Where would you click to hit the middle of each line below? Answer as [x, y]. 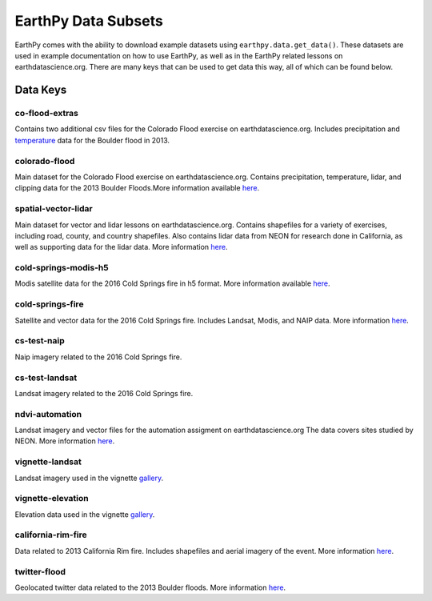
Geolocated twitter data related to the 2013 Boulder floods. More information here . [150, 587]
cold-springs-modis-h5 [62, 268]
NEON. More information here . [65, 441]
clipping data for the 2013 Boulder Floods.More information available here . [137, 188]
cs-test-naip [40, 341]
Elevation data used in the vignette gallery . [85, 514]
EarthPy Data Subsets [89, 21]
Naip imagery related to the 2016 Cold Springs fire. [98, 357]
